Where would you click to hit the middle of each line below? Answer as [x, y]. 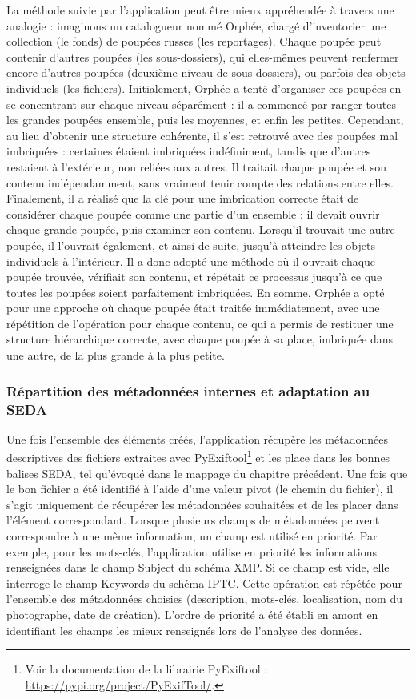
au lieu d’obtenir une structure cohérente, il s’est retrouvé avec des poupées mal [202, 135]
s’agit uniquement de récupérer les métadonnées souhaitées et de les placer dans [202, 504]
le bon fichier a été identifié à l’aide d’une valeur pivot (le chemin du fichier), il [200, 489]
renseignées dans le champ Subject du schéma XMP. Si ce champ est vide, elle [198, 567]
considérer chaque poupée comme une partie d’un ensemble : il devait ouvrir [193, 213]
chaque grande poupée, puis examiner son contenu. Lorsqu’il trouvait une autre [201, 229]
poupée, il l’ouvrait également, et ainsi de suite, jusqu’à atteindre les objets [191, 245]
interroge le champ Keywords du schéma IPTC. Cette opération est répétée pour [204, 582]
